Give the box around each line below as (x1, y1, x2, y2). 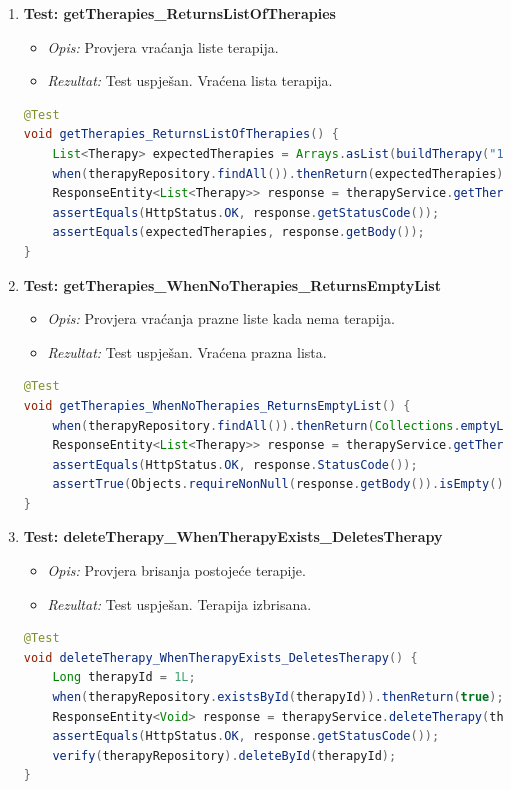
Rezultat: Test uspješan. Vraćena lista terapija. (47, 70, 333, 91)
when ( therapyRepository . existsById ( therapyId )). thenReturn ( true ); (52, 690, 504, 705)
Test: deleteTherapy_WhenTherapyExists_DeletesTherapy (23, 526, 443, 547)
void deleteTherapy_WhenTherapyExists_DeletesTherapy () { (23, 650, 418, 665)
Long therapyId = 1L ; (52, 670, 196, 685)
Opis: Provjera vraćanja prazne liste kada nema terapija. (47, 308, 395, 329)
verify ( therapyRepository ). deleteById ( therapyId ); (52, 748, 397, 763)
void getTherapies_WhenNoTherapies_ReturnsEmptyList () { (23, 398, 411, 413)
